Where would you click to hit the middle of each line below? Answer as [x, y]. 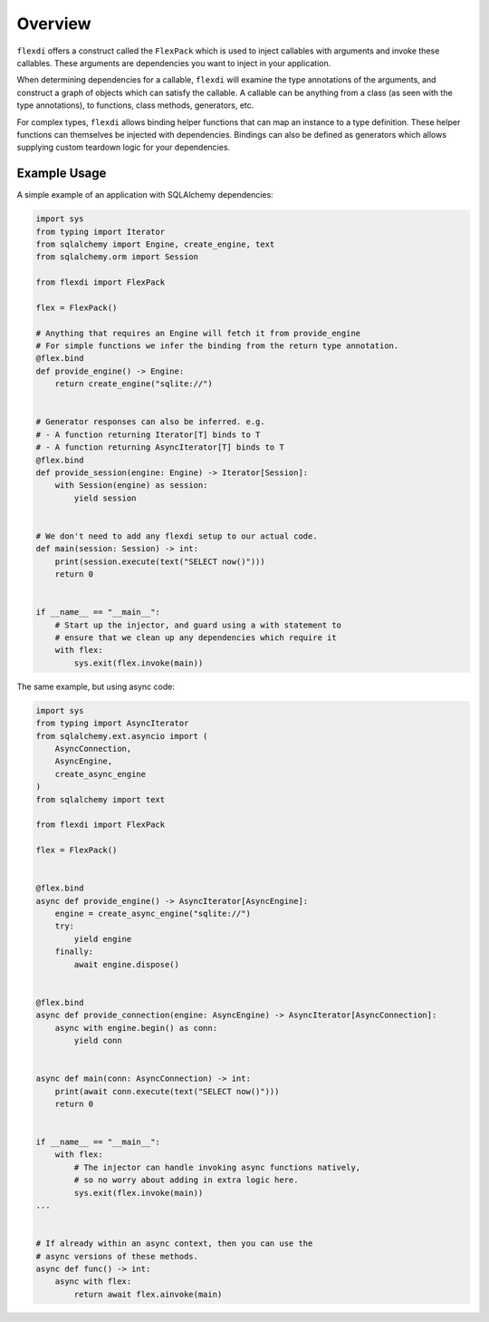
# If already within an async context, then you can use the [174, 1244]
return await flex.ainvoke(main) [148, 1294]
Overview [54, 24]
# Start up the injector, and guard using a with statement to [198, 625]
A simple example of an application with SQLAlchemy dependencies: [145, 195]
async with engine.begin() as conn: [136, 1028]
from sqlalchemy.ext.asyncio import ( [122, 736]
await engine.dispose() [127, 964]
